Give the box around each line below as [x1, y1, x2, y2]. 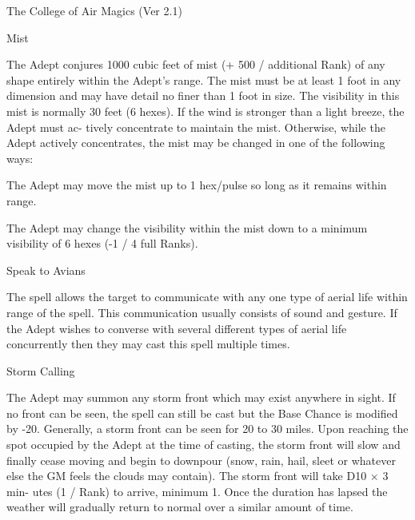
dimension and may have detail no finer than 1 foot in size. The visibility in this [6, 87, 400, 104]
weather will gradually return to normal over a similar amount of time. [6, 498, 353, 515]
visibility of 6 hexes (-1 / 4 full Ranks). [6, 235, 198, 252]
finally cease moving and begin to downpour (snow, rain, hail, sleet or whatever [6, 451, 396, 468]
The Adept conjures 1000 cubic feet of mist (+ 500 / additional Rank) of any [6, 56, 385, 73]
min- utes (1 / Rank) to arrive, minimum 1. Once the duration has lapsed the [6, 482, 388, 499]
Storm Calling [6, 362, 75, 379]
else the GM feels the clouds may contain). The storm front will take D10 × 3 [6, 467, 389, 484]
